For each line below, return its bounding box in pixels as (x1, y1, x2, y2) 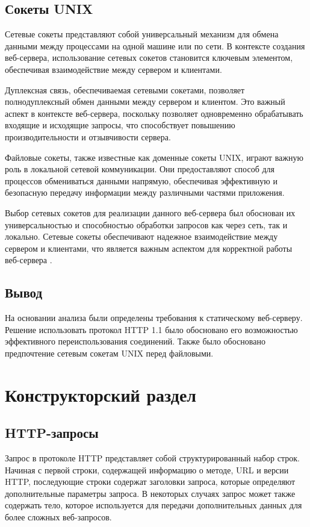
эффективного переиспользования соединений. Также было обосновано (5, 335, 265, 348)
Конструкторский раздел (5, 382, 197, 407)
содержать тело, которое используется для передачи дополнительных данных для (5, 499, 302, 511)
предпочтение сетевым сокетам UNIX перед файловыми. (5, 346, 214, 359)
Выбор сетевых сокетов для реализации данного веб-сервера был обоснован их (5, 206, 296, 219)
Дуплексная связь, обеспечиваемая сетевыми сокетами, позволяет (5, 83, 245, 96)
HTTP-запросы (5, 423, 99, 442)
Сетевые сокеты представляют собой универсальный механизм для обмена (5, 28, 279, 40)
